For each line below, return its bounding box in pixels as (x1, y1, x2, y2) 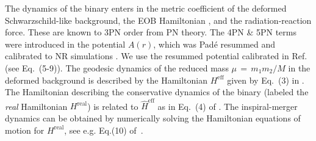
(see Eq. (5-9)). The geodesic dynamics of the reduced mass (5, 61, 229, 74)
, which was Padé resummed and (153, 37, 276, 50)
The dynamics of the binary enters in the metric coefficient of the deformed (5, 2, 287, 14)
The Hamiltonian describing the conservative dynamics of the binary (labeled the (5, 85, 309, 98)
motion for (5, 123, 45, 136)
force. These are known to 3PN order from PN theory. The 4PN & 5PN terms (5, 26, 296, 38)
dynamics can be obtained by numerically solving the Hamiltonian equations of (5, 112, 301, 125)
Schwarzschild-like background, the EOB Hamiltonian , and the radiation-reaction (5, 13, 312, 26)
